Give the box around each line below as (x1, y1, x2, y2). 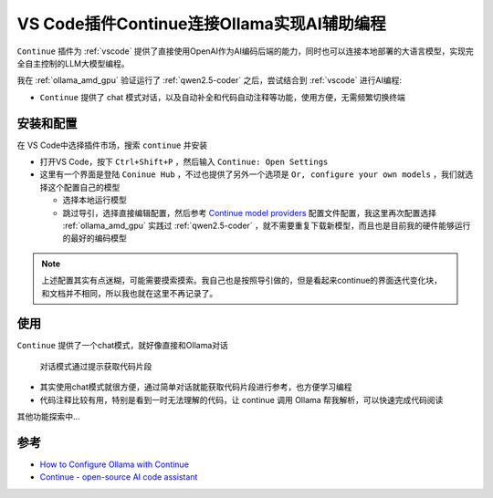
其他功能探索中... (16, 411, 81, 421)
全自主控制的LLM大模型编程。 (16, 57, 130, 68)
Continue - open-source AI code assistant (39, 472, 198, 482)
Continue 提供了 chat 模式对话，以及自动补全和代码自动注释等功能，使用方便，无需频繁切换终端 (39, 91, 405, 102)
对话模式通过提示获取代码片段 (39, 360, 152, 371)
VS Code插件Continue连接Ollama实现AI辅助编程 (16, 14, 387, 34)
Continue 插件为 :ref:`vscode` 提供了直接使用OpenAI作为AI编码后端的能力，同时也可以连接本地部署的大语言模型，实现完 (16, 46, 474, 57)
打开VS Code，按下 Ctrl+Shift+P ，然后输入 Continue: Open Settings (39, 156, 329, 168)
